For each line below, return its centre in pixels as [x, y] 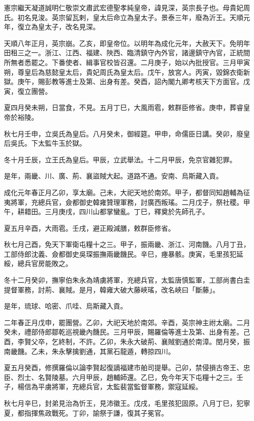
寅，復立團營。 [28, 91]
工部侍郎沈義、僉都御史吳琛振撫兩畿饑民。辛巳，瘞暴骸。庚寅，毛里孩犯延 [124, 254]
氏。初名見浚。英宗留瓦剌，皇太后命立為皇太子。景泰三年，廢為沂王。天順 [124, 17]
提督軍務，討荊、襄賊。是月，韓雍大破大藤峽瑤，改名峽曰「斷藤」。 [112, 289]
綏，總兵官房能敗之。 [38, 263]
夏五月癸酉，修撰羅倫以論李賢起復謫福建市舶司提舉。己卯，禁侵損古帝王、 [124, 367]
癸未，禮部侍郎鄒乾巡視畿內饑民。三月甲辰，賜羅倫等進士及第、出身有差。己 [127, 332]
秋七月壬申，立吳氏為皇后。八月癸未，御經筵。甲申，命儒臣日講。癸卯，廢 [124, 133]
